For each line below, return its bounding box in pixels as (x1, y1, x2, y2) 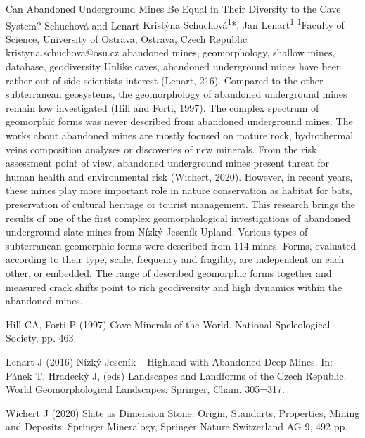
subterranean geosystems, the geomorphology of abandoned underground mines (6, 86, 347, 101)
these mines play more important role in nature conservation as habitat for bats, (6, 183, 352, 198)
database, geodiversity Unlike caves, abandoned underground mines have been (6, 59, 342, 74)
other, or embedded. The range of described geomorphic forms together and (6, 265, 332, 280)
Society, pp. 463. (6, 330, 77, 345)
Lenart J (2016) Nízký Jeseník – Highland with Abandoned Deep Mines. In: (6, 354, 333, 368)
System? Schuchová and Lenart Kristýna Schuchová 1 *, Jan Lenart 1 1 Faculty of (6, 15, 345, 32)
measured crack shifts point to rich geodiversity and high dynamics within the (6, 279, 342, 294)
